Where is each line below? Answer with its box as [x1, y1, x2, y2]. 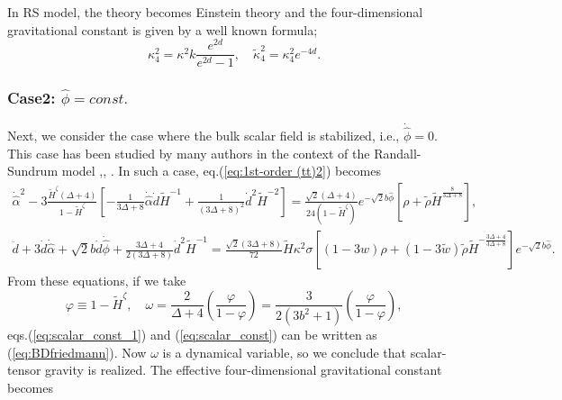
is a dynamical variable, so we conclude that [162, 342, 406, 361]
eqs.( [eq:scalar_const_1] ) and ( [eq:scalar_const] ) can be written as [7, 325, 377, 344]
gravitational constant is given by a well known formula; [7, 20, 318, 39]
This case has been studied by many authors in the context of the [7, 143, 370, 162]
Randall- [374, 143, 421, 162]
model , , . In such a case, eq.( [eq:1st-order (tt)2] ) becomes [61, 161, 382, 180]
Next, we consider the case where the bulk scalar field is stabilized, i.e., [7, 125, 400, 144]
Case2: [7, 86, 56, 109]
